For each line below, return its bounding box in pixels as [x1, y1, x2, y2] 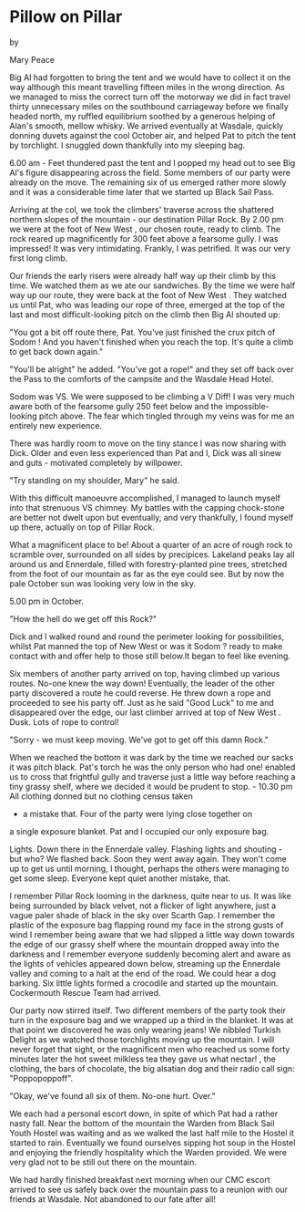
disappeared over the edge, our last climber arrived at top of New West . [9, 707, 281, 718]
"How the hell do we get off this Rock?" [9, 613, 158, 624]
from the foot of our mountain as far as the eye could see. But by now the [9, 568, 285, 579]
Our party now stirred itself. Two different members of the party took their [9, 1005, 287, 1016]
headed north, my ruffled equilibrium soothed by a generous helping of [9, 110, 276, 121]
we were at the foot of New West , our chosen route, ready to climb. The [9, 223, 280, 234]
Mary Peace [9, 54, 55, 65]
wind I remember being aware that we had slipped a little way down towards [9, 928, 296, 940]
